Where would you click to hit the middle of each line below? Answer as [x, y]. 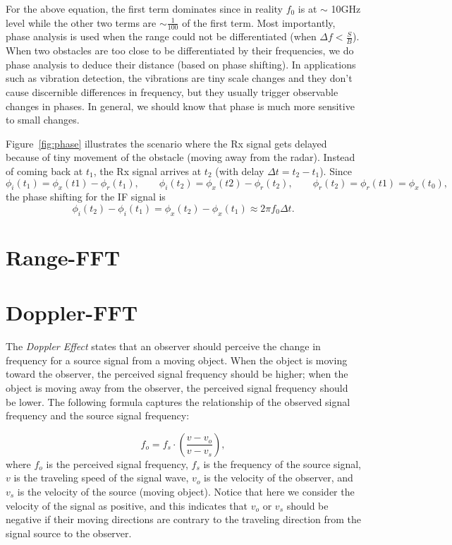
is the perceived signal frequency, [117, 463]
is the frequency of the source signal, [282, 463]
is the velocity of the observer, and [279, 478]
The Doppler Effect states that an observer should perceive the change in [163, 346]
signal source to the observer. [69, 533]
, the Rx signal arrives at [147, 171]
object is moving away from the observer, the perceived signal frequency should [177, 388]
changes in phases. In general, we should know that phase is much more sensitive [180, 106]
